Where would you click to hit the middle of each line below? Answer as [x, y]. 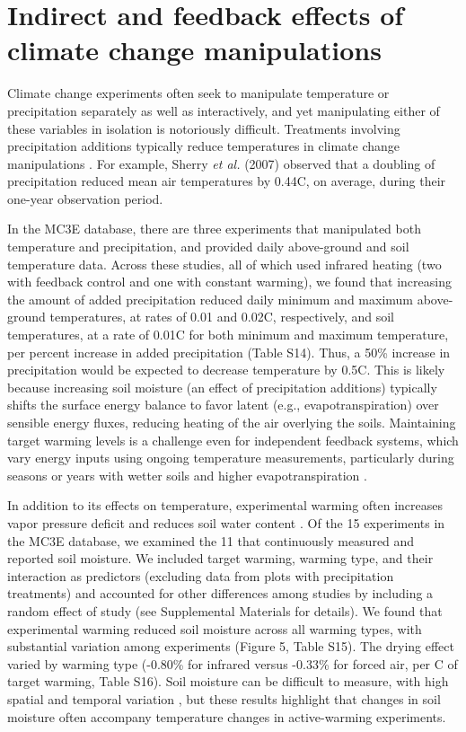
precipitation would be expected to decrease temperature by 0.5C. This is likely [226, 370]
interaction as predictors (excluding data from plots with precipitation [201, 575]
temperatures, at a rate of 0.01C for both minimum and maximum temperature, [228, 335]
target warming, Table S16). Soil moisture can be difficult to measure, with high [228, 681]
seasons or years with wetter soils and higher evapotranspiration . [187, 475]
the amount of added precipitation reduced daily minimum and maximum [211, 299]
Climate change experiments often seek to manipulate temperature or [198, 93]
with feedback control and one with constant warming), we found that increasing [229, 282]
